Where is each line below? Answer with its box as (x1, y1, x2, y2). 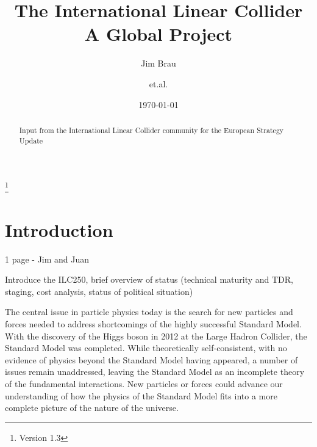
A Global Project (84, 21, 233, 46)
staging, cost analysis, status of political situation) (5, 285, 193, 297)
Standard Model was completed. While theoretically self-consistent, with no (5, 341, 287, 354)
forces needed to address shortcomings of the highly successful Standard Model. (5, 317, 302, 330)
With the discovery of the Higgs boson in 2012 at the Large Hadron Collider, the (5, 329, 307, 342)
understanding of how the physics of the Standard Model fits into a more (5, 389, 277, 402)
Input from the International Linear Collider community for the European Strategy (19, 125, 284, 135)
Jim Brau (141, 57, 176, 70)
